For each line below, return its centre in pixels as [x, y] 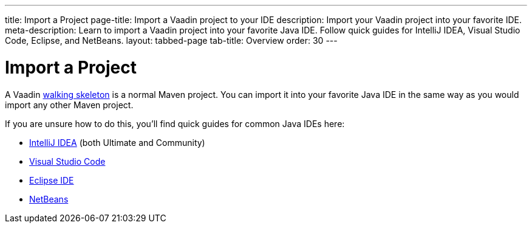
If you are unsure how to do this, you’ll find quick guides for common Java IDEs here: [175, 123]
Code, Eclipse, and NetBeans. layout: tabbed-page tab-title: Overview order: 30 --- [171, 40]
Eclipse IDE [52, 180]
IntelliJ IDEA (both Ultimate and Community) [117, 142]
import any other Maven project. [69, 105]
